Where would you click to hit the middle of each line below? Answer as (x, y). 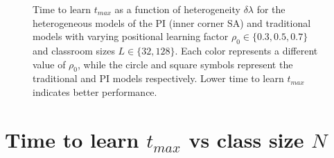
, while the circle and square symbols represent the (185, 64)
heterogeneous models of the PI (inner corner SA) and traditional (172, 22)
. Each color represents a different (246, 50)
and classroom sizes (74, 50)
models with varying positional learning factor (131, 36)
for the (271, 9)
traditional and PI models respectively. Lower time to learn (158, 78)
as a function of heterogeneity (177, 9)
